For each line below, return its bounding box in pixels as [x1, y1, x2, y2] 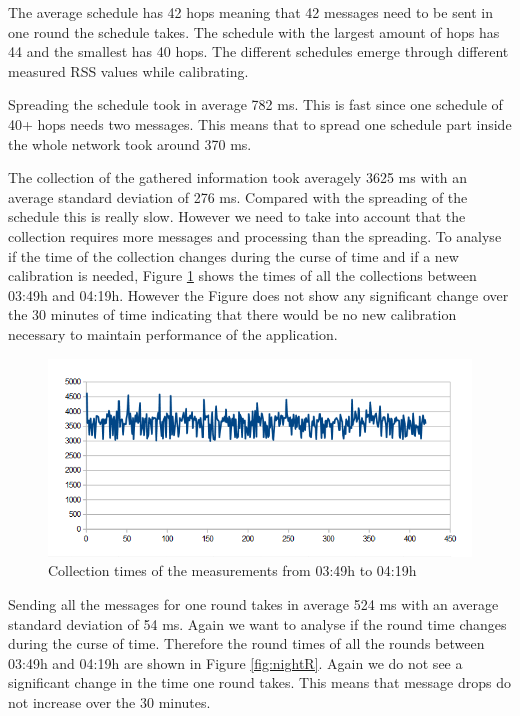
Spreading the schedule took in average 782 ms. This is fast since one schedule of [8, 94, 503, 115]
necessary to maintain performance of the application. [8, 323, 338, 344]
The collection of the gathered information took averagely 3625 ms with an [8, 167, 468, 188]
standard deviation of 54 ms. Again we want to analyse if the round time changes [8, 613, 507, 634]
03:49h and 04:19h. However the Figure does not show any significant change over [8, 284, 509, 305]
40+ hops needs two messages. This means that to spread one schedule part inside [8, 113, 512, 134]
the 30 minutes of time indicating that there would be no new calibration [8, 304, 457, 325]
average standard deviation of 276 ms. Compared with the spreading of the [8, 186, 468, 207]
